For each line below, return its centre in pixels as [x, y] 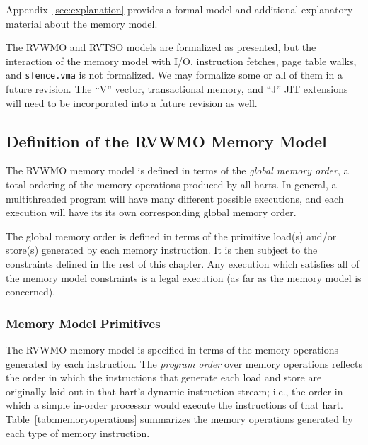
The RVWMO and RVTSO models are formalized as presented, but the [161, 47]
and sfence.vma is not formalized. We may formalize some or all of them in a [174, 75]
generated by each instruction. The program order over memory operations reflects [184, 363]
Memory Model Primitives [83, 323]
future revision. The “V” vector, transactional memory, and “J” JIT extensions [177, 89]
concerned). [31, 292]
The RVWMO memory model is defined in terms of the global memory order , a [177, 170]
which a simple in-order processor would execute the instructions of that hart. [175, 405]
